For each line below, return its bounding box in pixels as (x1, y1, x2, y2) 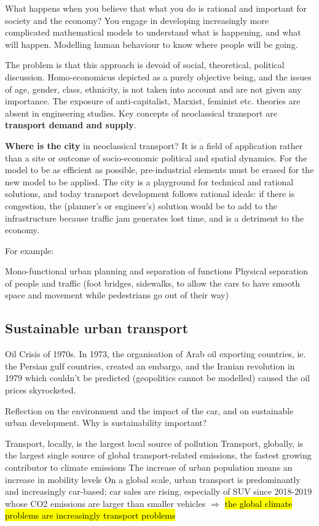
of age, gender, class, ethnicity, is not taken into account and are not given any (5, 82, 302, 95)
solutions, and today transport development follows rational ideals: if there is (5, 187, 295, 200)
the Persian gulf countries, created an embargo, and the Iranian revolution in (5, 359, 295, 372)
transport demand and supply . (5, 118, 136, 131)
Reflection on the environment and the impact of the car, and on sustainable (5, 404, 294, 417)
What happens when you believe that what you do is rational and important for (5, 2, 307, 14)
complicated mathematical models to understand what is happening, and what (5, 26, 301, 39)
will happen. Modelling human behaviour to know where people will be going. (5, 37, 298, 50)
